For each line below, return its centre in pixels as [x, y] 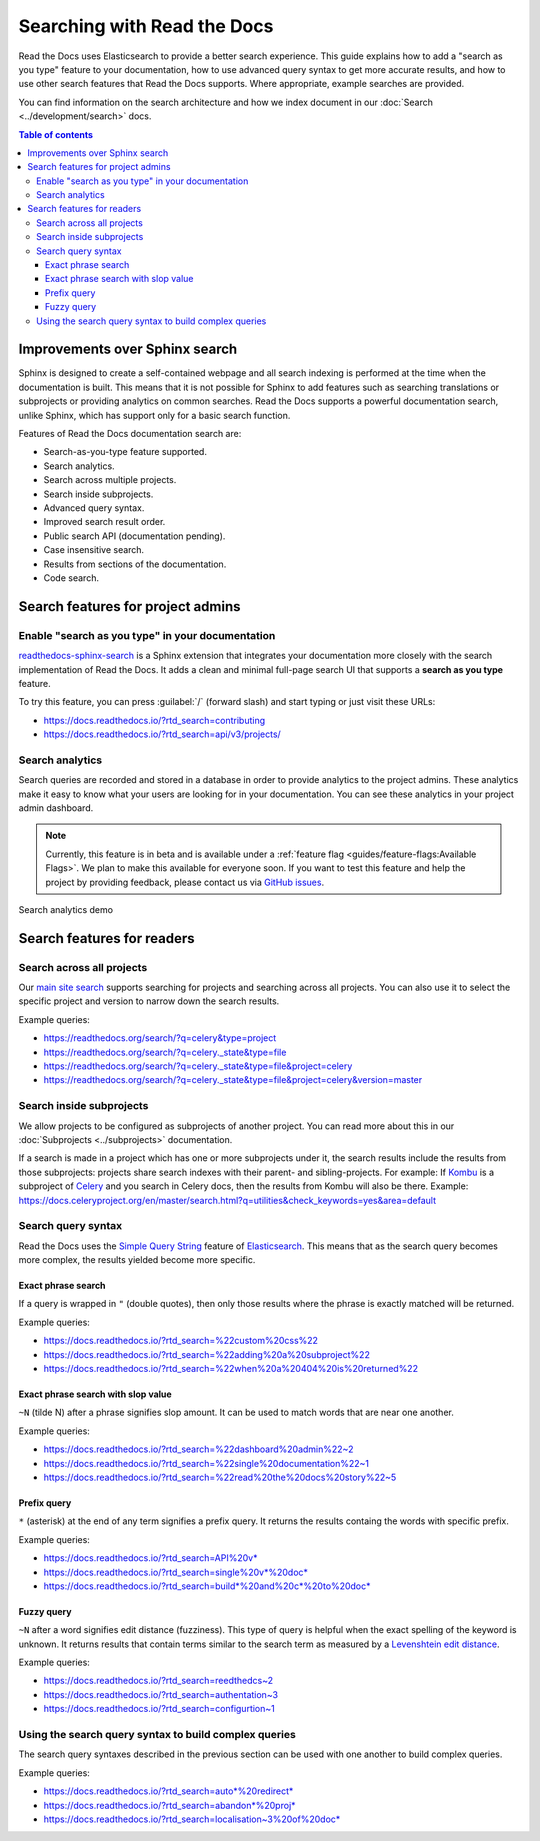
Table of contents [56, 134]
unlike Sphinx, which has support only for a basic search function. [154, 415]
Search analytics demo [66, 909]
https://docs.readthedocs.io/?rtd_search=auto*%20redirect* [168, 1791]
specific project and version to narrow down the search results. [149, 1001]
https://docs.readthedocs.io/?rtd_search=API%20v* [150, 1558]
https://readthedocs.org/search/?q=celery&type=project [160, 1038]
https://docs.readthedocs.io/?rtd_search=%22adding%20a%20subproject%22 [206, 1354]
